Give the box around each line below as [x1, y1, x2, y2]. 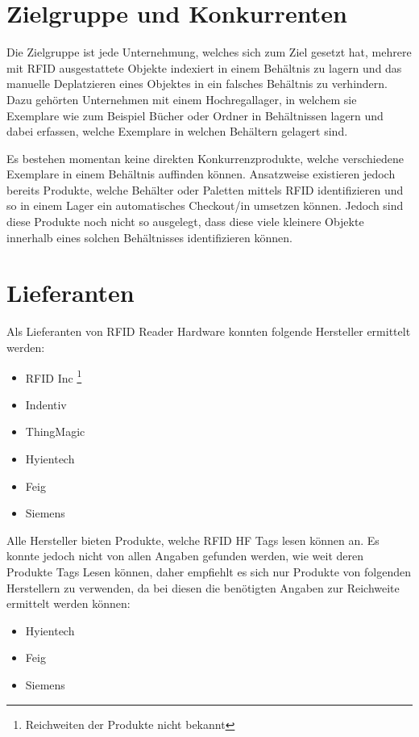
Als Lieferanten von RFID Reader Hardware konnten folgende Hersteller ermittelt [6, 323, 411, 340]
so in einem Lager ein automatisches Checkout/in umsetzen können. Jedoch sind [6, 197, 404, 214]
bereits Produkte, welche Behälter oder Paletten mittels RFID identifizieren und [6, 181, 404, 198]
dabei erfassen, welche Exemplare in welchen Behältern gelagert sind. [6, 123, 348, 140]
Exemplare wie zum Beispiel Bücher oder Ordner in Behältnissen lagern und [6, 107, 384, 124]
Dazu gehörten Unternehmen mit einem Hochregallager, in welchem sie [6, 90, 357, 107]
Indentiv [25, 396, 67, 412]
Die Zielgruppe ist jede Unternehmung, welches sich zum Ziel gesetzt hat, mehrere [6, 44, 412, 61]
